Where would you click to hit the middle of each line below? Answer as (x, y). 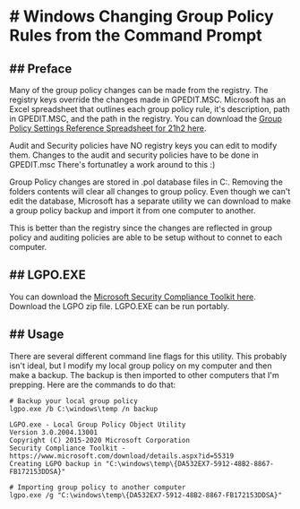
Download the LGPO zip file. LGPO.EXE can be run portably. (120, 306)
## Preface (41, 69)
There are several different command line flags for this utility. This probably (148, 356)
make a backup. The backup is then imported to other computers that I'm (144, 375)
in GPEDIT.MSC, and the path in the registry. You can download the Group (146, 119)
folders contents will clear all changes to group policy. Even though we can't (150, 191)
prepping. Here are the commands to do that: (93, 384)
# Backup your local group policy (74, 401)
